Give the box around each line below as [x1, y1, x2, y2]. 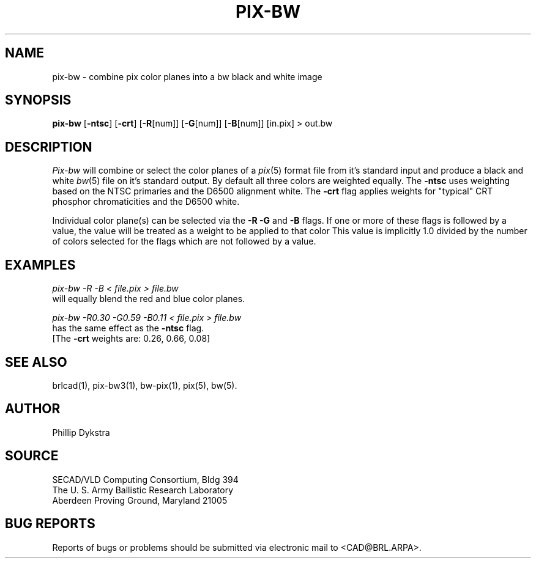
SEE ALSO [5, 354, 67, 370]
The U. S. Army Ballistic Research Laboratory [52, 484, 234, 495]
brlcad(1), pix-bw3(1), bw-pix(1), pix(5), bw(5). [52, 380, 237, 391]
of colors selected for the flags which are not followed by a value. [52, 236, 316, 247]
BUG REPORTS [5, 516, 95, 532]
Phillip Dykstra [52, 427, 110, 438]
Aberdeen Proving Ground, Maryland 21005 [52, 495, 228, 506]
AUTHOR [5, 401, 61, 417]
